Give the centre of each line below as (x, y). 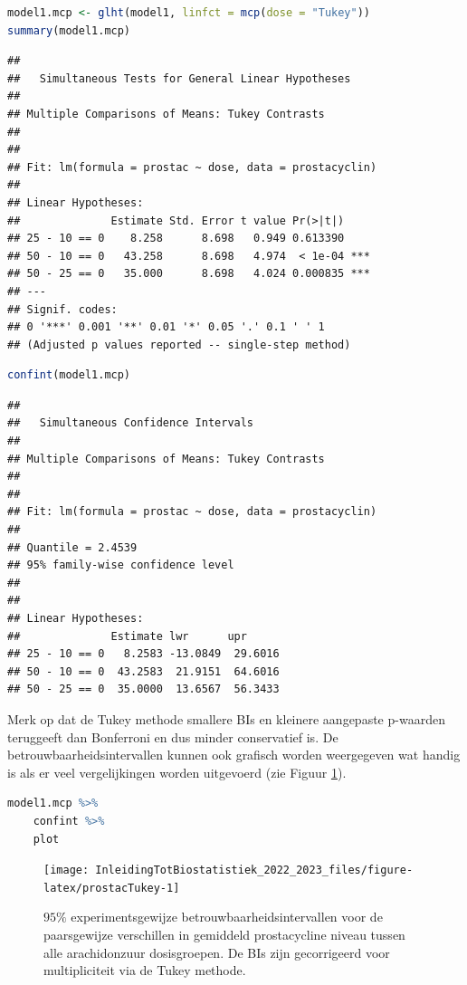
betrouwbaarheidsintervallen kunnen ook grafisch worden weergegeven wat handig (234, 755)
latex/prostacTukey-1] (112, 888)
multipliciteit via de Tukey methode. (145, 970)
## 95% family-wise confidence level (121, 565)
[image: (67, 870)
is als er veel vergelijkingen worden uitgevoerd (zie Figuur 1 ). (177, 772)
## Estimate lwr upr (127, 636)
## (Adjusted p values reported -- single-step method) (179, 344)
